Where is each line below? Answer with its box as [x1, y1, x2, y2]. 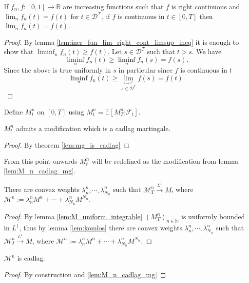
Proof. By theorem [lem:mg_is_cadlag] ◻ [4, 139, 130, 150]
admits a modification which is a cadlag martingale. [16, 123, 171, 133]
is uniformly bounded [181, 211, 245, 221]
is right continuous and [171, 1, 240, 11]
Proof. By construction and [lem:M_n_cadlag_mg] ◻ [4, 269, 166, 279]
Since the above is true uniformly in [4, 65, 111, 75]
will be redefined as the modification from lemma [92, 156, 238, 166]
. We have [192, 46, 222, 57]
